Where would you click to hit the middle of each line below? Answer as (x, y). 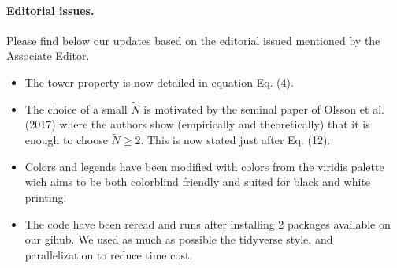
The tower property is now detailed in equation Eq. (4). (159, 82)
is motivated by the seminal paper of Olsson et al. (264, 108)
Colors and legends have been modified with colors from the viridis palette (204, 166)
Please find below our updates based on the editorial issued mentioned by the (193, 40)
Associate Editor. (48, 56)
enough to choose (66, 140)
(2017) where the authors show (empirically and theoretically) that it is (197, 124)
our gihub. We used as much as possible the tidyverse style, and (179, 239)
